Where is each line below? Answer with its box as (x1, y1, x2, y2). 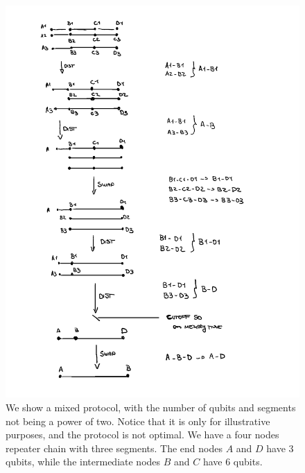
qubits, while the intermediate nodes (6, 454, 161, 469)
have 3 (266, 440, 294, 455)
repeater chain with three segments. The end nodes (6, 440, 223, 455)
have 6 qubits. (202, 454, 263, 469)
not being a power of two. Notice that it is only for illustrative (6, 413, 270, 428)
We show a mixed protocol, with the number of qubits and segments (6, 399, 296, 414)
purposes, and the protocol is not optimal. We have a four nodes (6, 427, 279, 442)
